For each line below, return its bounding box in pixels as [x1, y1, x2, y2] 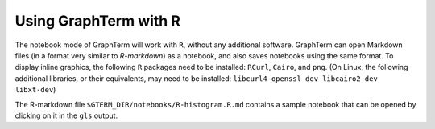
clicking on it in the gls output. [14, 111, 118, 120]
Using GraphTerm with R [14, 12, 181, 30]
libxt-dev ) [14, 85, 56, 95]
